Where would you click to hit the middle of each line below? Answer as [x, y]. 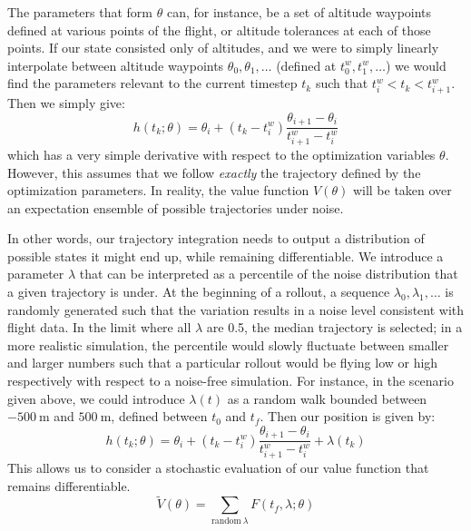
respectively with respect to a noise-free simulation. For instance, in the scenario [231, 381]
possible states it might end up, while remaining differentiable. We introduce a [226, 256]
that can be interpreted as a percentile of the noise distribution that [269, 274]
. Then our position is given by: [348, 416]
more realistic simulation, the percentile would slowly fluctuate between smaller [228, 344]
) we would [416, 65]
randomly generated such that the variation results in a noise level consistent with [236, 309]
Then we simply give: [66, 103]
